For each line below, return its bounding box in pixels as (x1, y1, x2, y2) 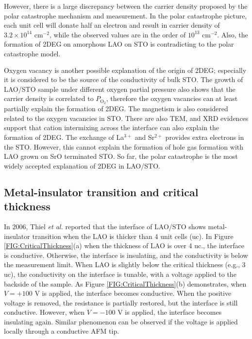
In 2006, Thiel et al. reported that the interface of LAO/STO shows (4, 221, 206, 231)
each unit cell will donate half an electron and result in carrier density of (4, 20, 220, 30)
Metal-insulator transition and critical (4, 184, 199, 199)
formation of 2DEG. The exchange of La (4, 132, 124, 142)
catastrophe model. (4, 48, 61, 58)
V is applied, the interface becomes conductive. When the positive (34, 288, 232, 298)
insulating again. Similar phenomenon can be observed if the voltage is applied (4, 316, 238, 326)
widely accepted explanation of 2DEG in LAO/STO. (4, 160, 160, 170)
